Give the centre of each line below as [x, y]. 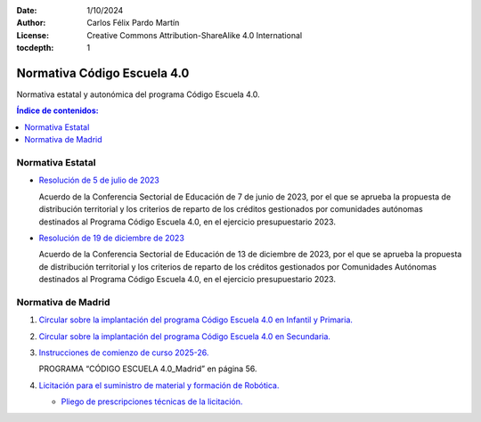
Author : [31, 23]
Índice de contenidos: [57, 110]
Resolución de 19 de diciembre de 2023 [111, 238]
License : [33, 35]
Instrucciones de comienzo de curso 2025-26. [124, 353]
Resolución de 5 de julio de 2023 [99, 180]
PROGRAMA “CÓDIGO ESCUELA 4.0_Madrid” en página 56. [148, 369]
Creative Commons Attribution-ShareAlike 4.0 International [195, 35]
